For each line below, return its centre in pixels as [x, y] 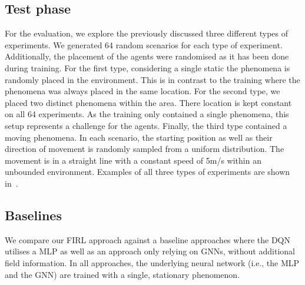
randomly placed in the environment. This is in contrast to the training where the [152, 79]
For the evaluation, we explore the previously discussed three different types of [147, 33]
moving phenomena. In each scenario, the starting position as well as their [139, 137]
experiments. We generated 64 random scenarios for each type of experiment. [144, 44]
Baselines [33, 215]
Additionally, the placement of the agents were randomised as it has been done [147, 56]
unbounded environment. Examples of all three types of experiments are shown [147, 172]
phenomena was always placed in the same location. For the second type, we [142, 91]
